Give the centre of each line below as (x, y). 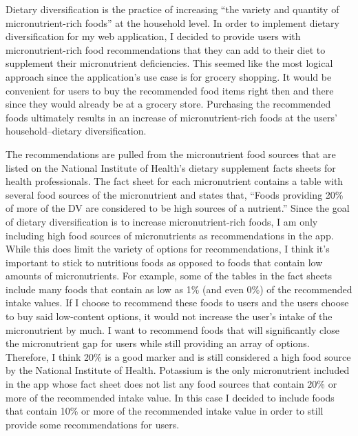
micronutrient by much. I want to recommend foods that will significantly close (172, 329)
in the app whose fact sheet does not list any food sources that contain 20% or (171, 384)
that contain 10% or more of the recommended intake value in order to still (165, 411)
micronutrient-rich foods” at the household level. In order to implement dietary (172, 22)
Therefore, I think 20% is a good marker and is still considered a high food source (178, 356)
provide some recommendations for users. (93, 424)
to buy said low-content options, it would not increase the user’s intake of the (169, 316)
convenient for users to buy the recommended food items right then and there (170, 90)
